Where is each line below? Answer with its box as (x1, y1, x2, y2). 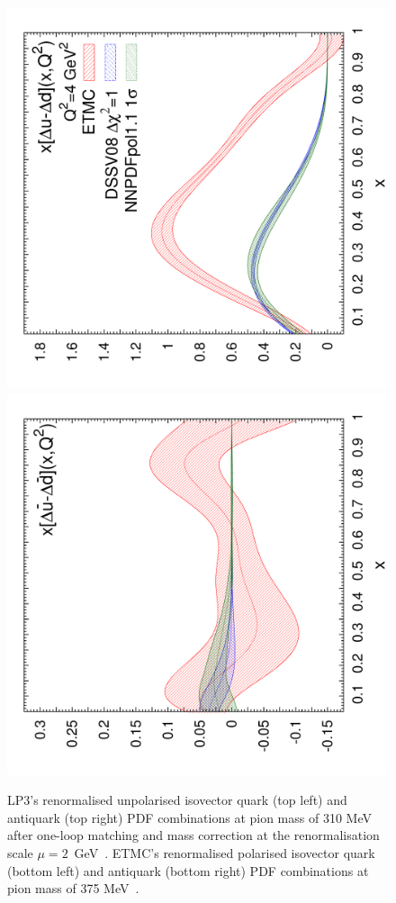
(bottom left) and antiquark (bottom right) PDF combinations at (7, 861, 369, 880)
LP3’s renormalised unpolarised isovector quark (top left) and (7, 790, 347, 809)
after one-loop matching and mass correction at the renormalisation (7, 826, 380, 844)
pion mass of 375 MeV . (7, 879, 139, 898)
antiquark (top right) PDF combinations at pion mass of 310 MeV (7, 808, 372, 826)
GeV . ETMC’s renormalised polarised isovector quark (74, 843, 375, 862)
